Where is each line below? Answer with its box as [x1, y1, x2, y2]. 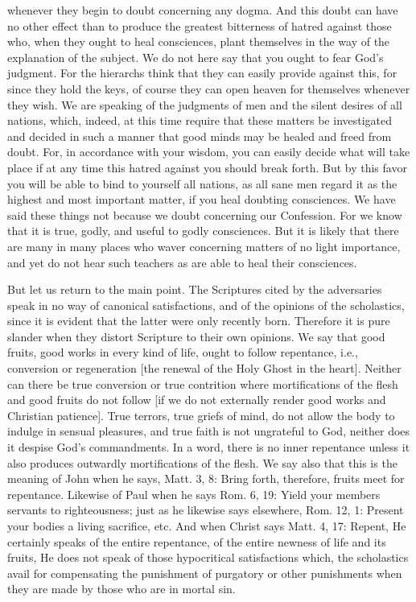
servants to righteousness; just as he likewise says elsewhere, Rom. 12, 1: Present [7, 501, 404, 518]
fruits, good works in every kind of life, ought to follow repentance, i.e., [7, 344, 358, 361]
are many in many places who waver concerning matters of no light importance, [7, 237, 401, 254]
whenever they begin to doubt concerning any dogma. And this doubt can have [7, 2, 398, 18]
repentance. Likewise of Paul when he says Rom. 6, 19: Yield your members [7, 485, 381, 502]
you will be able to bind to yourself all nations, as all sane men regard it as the [7, 175, 397, 192]
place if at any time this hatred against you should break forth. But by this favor [7, 159, 407, 175]
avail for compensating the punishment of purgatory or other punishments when [7, 564, 402, 581]
